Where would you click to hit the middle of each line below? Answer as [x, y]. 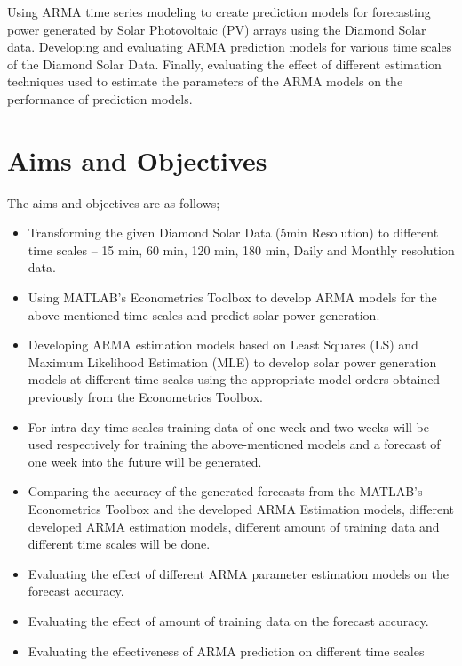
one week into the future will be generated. [145, 461]
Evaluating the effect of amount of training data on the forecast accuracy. [228, 620]
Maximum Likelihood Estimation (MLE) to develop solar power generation [232, 361]
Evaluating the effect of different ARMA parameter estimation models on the [238, 573]
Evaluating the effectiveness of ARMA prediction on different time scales [226, 650]
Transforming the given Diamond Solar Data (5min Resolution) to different [233, 233]
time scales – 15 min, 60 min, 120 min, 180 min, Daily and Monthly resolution [241, 249]
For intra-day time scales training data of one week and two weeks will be [229, 426]
